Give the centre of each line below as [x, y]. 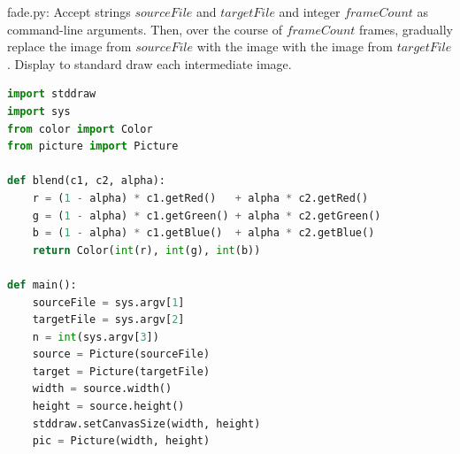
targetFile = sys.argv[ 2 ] [108, 320]
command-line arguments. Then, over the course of [145, 29]
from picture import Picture [93, 146]
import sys [39, 111]
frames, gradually [406, 29]
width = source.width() [102, 389]
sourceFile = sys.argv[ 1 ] [108, 302]
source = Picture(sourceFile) [121, 354]
